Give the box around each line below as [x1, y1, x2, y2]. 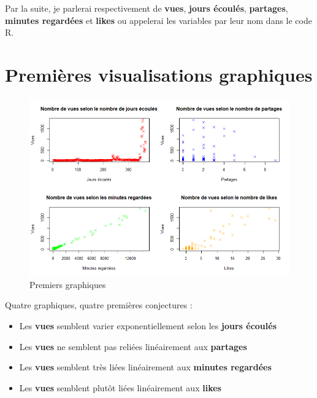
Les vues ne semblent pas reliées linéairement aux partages [19, 340, 247, 353]
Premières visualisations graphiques [5, 61, 313, 87]
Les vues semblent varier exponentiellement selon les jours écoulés [19, 319, 277, 332]
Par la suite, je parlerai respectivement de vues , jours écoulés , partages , [5, 2, 288, 14]
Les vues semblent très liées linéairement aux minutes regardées [19, 361, 272, 373]
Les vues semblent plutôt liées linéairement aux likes [19, 381, 221, 394]
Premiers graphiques [29, 278, 106, 291]
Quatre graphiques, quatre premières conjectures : [5, 298, 193, 311]
